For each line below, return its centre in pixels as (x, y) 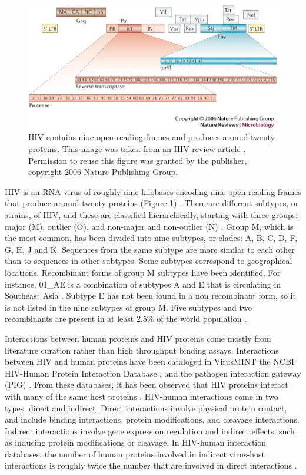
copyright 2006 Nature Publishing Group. (103, 172)
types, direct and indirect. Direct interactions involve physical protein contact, (146, 408)
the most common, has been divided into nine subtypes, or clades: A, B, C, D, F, (151, 238)
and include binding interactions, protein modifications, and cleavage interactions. (152, 419)
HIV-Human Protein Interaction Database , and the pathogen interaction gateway (153, 373)
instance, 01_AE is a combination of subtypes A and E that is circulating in (143, 284)
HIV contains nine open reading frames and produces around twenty (152, 137)
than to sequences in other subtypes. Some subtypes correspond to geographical (149, 261)
